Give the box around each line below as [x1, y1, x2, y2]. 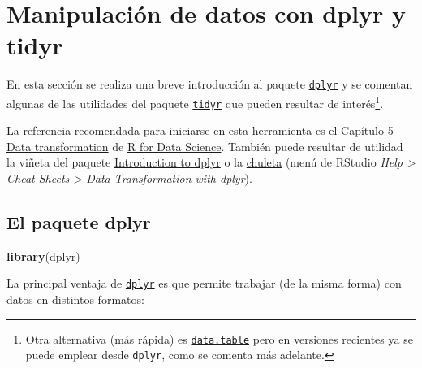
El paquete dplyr [6, 210, 151, 235]
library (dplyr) [6, 247, 80, 264]
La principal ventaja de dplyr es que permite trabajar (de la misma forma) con [6, 275, 402, 292]
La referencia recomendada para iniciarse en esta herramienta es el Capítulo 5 [6, 122, 394, 139]
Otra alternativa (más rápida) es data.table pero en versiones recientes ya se [25, 330, 413, 347]
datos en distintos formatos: [6, 291, 144, 308]
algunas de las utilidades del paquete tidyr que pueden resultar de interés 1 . [6, 92, 384, 111]
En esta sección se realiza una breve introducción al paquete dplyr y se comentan [6, 76, 413, 93]
